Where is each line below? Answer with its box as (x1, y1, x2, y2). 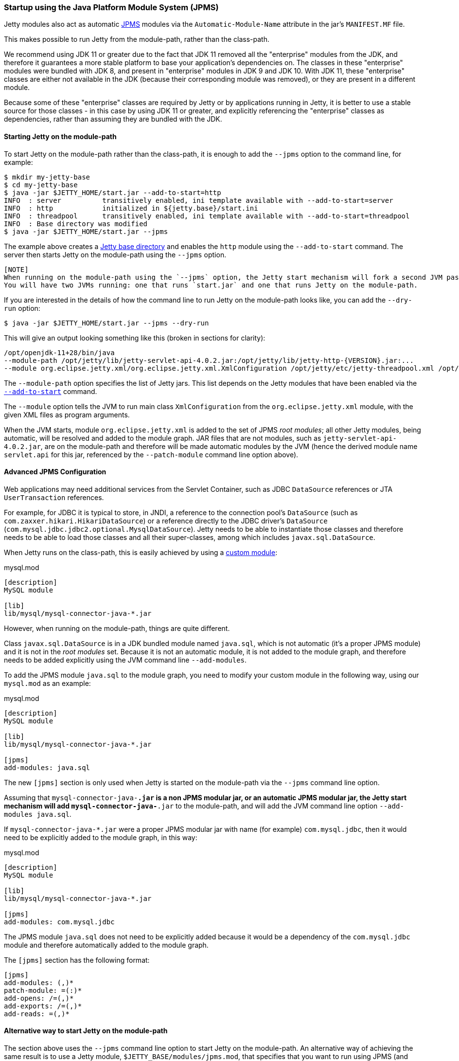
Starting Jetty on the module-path (4, 132, 117, 141)
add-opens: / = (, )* (4, 994, 74, 1002)
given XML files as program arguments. (4, 410, 130, 419)
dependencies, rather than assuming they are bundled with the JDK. (4, 115, 222, 124)
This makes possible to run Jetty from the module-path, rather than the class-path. (4, 35, 269, 44)
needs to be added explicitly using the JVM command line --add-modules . (4, 655, 247, 664)
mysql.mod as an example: (4, 679, 91, 687)
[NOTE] (4, 265, 29, 273)
